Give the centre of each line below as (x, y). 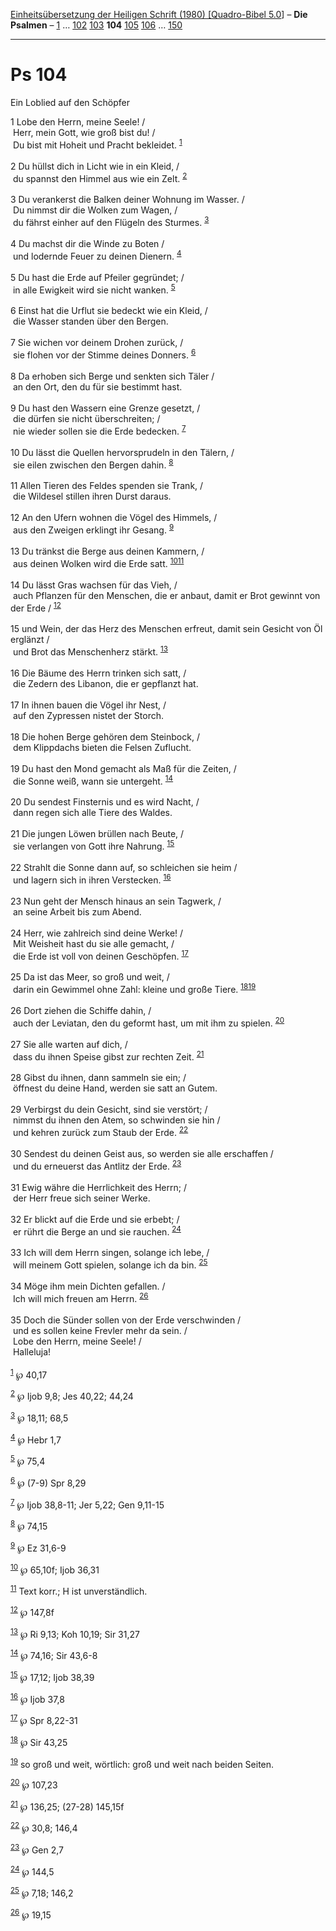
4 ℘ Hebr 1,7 (36, 1439)
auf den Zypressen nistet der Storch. (88, 715)
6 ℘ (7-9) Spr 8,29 (48, 1482)
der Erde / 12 (36, 607)
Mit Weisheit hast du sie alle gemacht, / (93, 943)
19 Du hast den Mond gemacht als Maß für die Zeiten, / (123, 768)
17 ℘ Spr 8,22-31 (44, 1719)
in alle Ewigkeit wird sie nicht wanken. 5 (94, 289)
